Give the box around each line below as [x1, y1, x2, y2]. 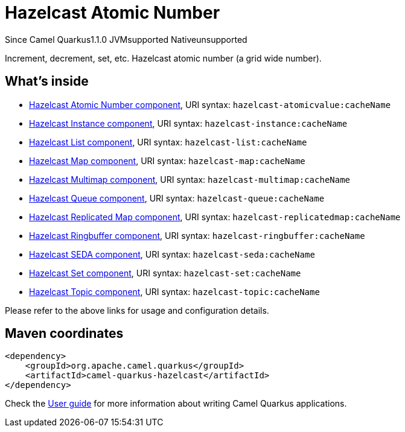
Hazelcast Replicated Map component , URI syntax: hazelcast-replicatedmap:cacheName [29, 211, 401, 222]
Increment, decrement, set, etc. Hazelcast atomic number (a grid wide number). [5, 52, 322, 63]
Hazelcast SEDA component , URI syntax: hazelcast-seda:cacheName [29, 249, 315, 259]
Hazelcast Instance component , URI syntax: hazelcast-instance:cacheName [29, 118, 348, 129]
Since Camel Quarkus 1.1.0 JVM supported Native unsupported [5, 34, 247, 45]
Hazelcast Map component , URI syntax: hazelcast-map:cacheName [29, 155, 305, 166]
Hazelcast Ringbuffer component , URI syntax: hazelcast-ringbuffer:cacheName [29, 230, 365, 241]
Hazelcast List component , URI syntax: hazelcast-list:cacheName [29, 136, 307, 147]
